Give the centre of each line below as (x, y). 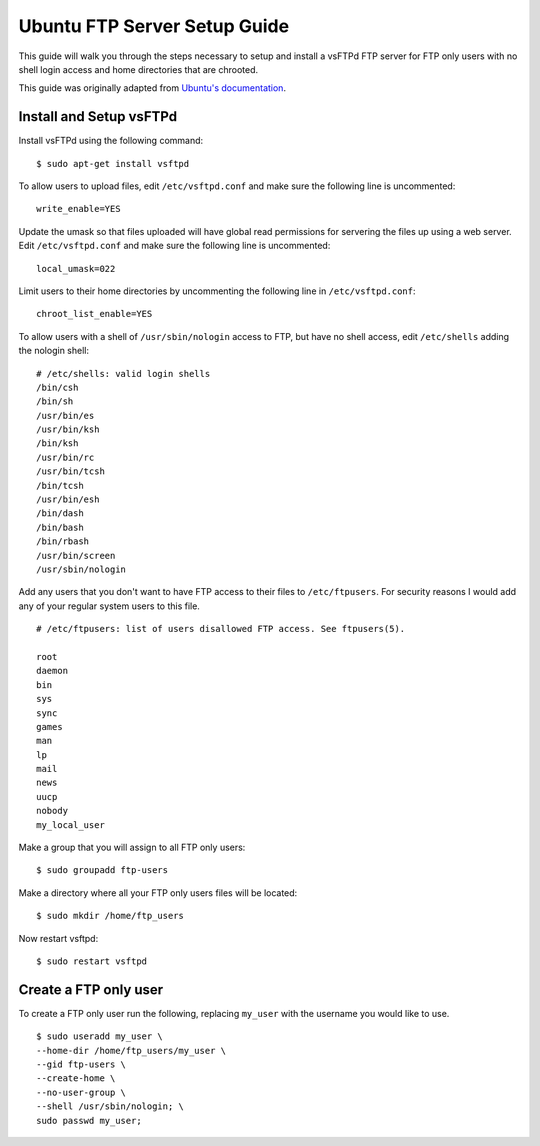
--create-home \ (76, 1078)
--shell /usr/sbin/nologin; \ (110, 1106)
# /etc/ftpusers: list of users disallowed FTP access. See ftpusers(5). (221, 629)
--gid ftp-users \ (81, 1064)
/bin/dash (60, 513)
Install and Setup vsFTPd (98, 116)
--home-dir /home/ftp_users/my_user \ (131, 1050)
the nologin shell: (54, 351)
